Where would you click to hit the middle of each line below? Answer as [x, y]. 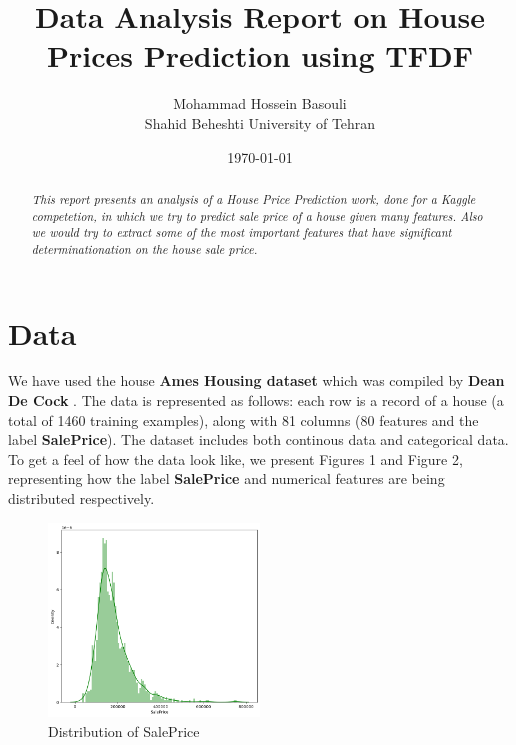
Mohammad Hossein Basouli [260, 103]
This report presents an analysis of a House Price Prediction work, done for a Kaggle [253, 198]
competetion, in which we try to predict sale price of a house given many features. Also [257, 215]
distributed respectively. [81, 498]
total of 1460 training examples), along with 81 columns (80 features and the [243, 419]
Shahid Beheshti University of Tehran [260, 122]
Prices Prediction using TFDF [260, 55]
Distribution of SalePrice [124, 731]
